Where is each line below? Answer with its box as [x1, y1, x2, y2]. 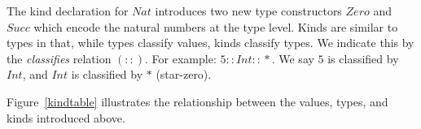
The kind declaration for [7, 2, 129, 19]
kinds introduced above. [7, 109, 125, 126]
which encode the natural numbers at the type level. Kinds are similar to [33, 18, 398, 35]
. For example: [145, 49, 217, 67]
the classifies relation [7, 49, 112, 67]
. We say [271, 49, 314, 67]
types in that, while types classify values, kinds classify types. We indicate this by [7, 34, 414, 51]
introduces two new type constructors [155, 2, 342, 19]
